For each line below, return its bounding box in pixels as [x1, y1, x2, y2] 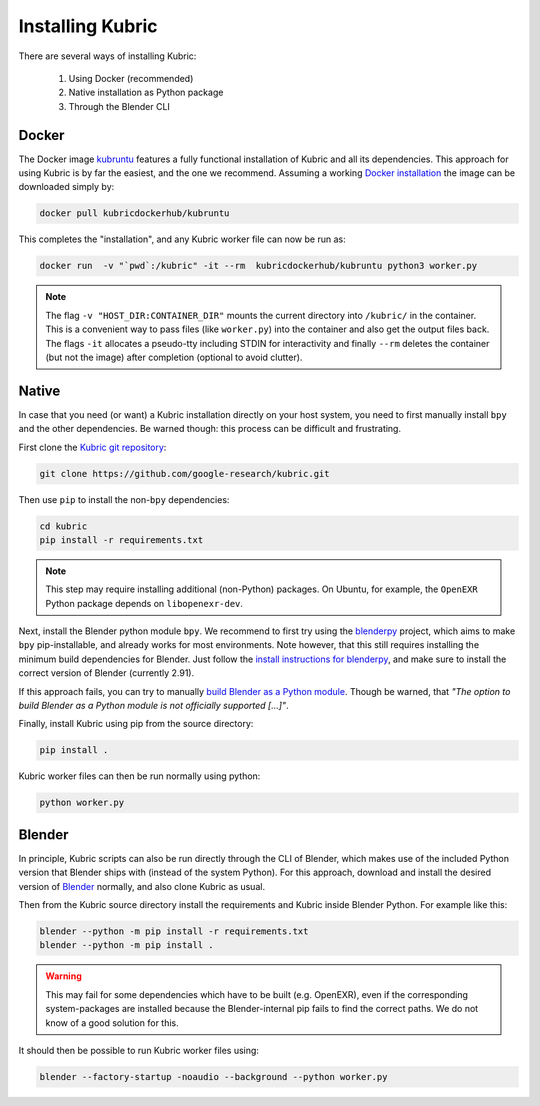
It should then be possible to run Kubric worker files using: [18, 1044, 260, 1056]
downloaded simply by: [18, 181, 115, 193]
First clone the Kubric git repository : [18, 441, 167, 453]
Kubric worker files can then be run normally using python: [18, 770, 261, 782]
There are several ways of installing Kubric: [18, 50, 197, 62]
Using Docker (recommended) [68, 72, 194, 84]
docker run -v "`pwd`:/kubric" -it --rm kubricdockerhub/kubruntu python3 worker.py [39, 260, 478, 272]
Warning [45, 970, 82, 982]
